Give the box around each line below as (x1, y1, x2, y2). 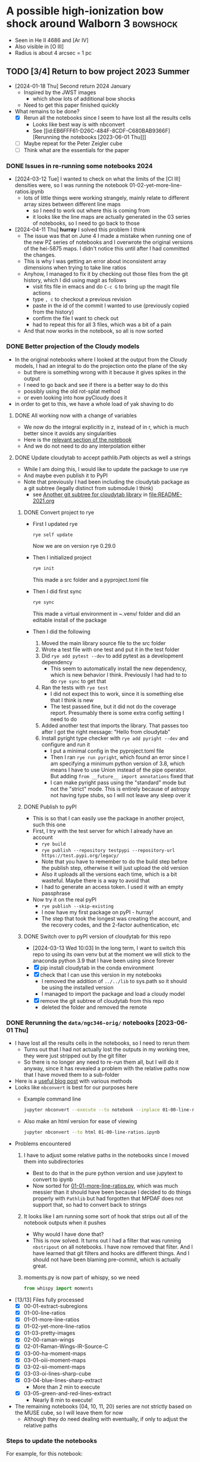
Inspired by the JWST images (23, 88, 96, 96)
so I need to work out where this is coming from (32, 207, 150, 214)
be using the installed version (41, 984, 114, 991)
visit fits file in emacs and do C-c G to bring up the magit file (32, 283, 180, 290)
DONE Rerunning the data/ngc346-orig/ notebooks (6, 1018, 155, 1027)
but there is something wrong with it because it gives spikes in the (23, 368, 186, 376)
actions (32, 289, 51, 296)
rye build (41, 841, 66, 847)
